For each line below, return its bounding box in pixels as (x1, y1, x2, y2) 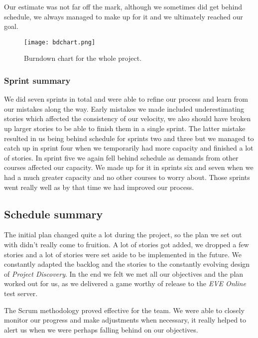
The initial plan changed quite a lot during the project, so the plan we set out (4, 229, 242, 240)
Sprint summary (4, 74, 71, 86)
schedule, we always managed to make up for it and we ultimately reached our (4, 11, 243, 21)
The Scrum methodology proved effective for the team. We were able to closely (4, 305, 245, 315)
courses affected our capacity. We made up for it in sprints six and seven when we (4, 162, 254, 172)
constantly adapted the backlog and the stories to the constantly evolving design (4, 259, 250, 269)
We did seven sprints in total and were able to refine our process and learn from (4, 94, 248, 104)
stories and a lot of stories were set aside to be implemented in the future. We (4, 249, 242, 259)
